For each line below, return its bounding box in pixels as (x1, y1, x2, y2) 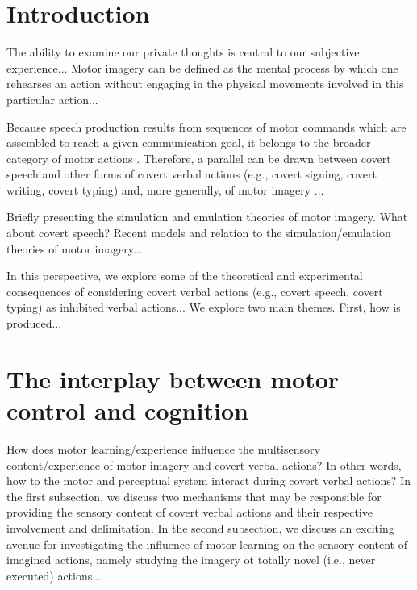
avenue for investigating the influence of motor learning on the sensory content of (6, 535, 407, 552)
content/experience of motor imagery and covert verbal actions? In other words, (6, 456, 402, 473)
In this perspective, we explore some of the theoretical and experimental (6, 267, 363, 284)
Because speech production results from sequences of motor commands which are (6, 118, 407, 135)
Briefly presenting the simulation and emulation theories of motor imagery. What (6, 208, 408, 225)
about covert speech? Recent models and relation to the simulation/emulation (6, 224, 391, 241)
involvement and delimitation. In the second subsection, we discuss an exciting (6, 519, 394, 536)
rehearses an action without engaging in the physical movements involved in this (6, 75, 404, 92)
